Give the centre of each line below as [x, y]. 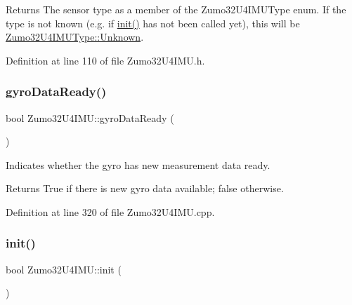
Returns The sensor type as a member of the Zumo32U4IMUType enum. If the [176, 9]
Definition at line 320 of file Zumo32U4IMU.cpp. [110, 211]
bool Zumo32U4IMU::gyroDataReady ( [90, 117]
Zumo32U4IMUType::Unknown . [75, 37]
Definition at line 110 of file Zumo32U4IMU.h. [105, 60]
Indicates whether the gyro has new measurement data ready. [138, 164]
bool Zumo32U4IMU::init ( [64, 269]
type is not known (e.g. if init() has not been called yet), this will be [153, 23]
